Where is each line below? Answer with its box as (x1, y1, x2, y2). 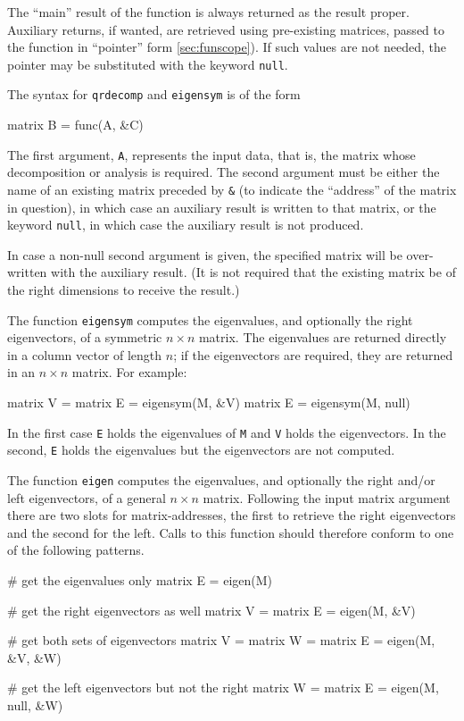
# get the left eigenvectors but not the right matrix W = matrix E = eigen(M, (7, 678, 439, 697)
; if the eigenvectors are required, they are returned (173, 345, 453, 364)
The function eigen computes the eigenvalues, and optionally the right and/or (7, 470, 435, 489)
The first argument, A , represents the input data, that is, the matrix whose (7, 145, 416, 163)
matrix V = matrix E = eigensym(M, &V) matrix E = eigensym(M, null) (7, 393, 410, 412)
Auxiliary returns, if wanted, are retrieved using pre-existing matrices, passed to (7, 20, 444, 38)
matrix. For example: (71, 363, 187, 381)
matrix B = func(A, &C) (7, 115, 144, 134)
